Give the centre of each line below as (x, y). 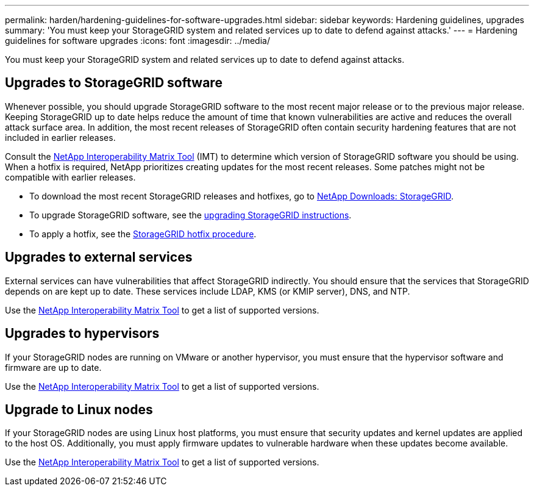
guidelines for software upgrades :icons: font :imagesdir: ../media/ (137, 41)
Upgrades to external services (99, 257)
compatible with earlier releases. (70, 177)
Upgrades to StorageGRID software (114, 83)
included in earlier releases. (60, 137)
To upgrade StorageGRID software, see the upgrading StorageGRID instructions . (190, 215)
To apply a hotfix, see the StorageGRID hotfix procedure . (143, 234)
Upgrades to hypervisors (82, 334)
